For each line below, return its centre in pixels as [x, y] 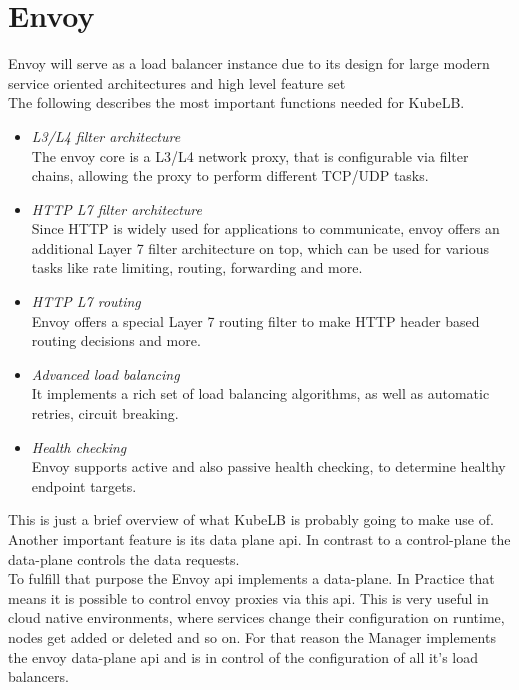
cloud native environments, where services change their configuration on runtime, [256, 617]
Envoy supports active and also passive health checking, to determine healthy [268, 466]
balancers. [38, 676]
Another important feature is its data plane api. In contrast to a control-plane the [259, 539]
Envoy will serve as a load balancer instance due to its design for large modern [249, 63]
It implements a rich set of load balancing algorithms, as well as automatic [260, 393]
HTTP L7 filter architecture [117, 208]
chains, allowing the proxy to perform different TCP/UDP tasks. [230, 175]
